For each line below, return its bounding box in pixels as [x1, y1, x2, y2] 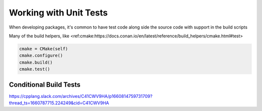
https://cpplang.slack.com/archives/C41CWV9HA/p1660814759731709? [9, 93, 153, 99]
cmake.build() [19, 60, 53, 65]
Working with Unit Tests [9, 7, 108, 18]
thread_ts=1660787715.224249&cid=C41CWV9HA [9, 100, 109, 106]
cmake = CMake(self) [19, 46, 68, 51]
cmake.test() [19, 66, 50, 72]
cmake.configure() [19, 53, 63, 58]
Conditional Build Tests [9, 80, 81, 89]
